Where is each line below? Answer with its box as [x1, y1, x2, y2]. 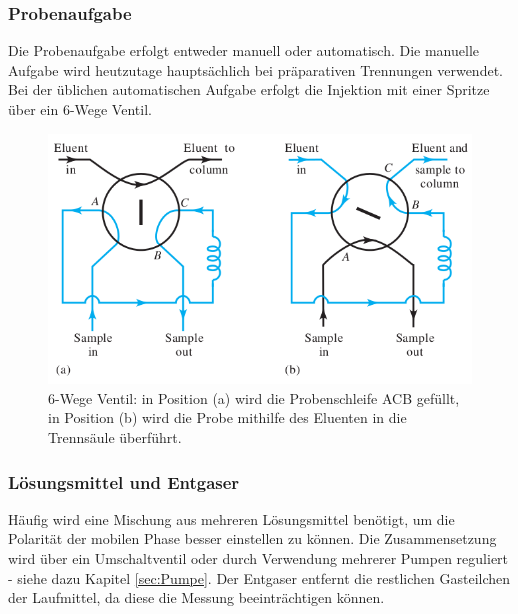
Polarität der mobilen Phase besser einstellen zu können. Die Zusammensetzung [8, 528, 497, 549]
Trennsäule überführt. [48, 427, 182, 448]
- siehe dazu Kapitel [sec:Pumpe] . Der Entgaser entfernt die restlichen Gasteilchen [8, 567, 511, 588]
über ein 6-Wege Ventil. [8, 99, 152, 119]
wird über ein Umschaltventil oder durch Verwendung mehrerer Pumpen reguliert [8, 548, 509, 569]
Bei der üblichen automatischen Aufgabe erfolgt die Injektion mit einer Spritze [8, 79, 490, 100]
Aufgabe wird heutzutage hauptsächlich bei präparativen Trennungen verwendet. [8, 59, 503, 80]
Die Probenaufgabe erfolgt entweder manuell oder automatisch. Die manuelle [8, 40, 479, 61]
